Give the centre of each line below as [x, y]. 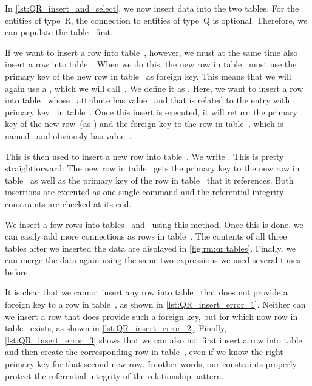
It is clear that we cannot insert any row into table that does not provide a [146, 292]
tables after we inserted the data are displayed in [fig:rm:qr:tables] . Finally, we [151, 248]
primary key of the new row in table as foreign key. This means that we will [148, 76]
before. [18, 271]
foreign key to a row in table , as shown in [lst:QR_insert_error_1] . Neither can [155, 304]
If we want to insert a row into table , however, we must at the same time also [151, 52]
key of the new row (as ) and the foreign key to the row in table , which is [144, 124]
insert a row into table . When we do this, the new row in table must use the [151, 64]
